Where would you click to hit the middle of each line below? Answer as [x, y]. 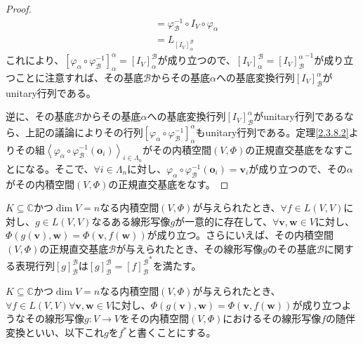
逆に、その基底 [40, 116]
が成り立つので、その [298, 168]
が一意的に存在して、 [224, 221]
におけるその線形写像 [272, 318]
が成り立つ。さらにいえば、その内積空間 [240, 235]
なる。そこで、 [59, 168]
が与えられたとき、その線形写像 [190, 248]
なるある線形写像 [131, 221]
